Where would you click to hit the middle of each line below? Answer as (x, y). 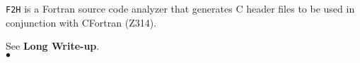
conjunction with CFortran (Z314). (81, 22)
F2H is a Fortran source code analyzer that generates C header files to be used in (180, 8)
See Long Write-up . (53, 46)
